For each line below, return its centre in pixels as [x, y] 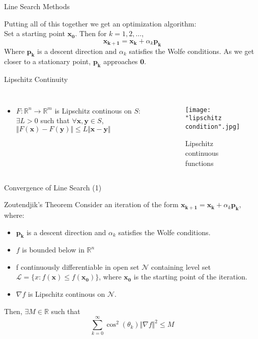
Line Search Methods [37, 6]
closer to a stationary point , [48, 61]
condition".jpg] [212, 127]
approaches [121, 61]
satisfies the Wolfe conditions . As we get [192, 51]
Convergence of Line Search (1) [53, 187]
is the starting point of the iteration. [190, 277]
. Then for [91, 33]
